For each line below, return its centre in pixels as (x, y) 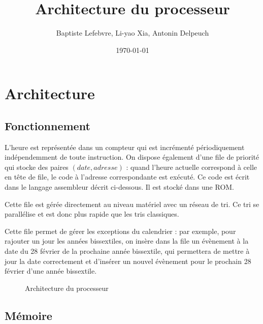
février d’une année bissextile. (51, 271)
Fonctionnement (47, 125)
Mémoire (28, 315)
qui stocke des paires (37, 167)
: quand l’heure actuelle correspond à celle (192, 167)
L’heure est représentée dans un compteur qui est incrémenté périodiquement (125, 147)
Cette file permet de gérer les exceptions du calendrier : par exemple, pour (120, 231)
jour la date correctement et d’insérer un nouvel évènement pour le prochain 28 (128, 261)
